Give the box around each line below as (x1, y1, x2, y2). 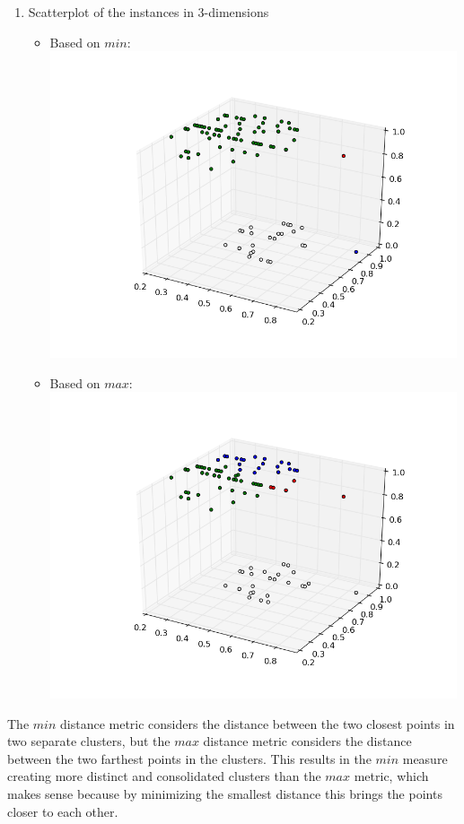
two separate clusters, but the (7, 732, 171, 750)
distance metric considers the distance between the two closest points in (59, 714, 455, 733)
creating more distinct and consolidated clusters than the (7, 767, 321, 785)
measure (402, 749, 448, 768)
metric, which (354, 767, 429, 785)
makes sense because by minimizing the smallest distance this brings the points (7, 784, 442, 802)
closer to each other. (7, 802, 118, 820)
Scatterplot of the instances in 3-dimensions (28, 3, 269, 21)
